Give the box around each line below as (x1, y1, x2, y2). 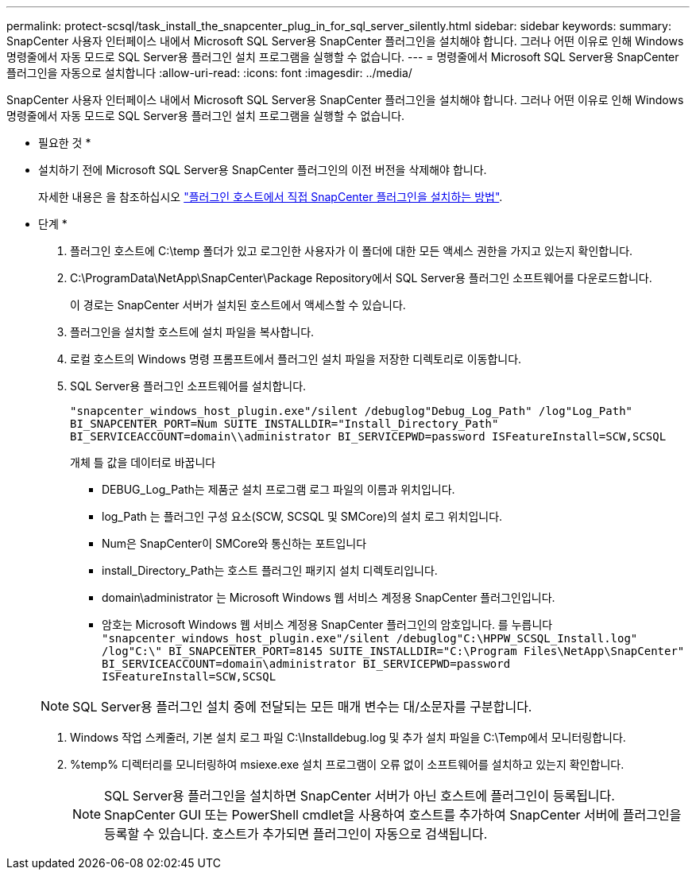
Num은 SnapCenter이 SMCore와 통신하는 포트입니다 (102, 537, 367, 550)
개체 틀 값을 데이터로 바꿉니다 (70, 455, 216, 469)
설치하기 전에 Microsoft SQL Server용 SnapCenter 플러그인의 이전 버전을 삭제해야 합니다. (38, 163, 487, 176)
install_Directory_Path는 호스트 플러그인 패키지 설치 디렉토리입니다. (102, 564, 438, 577)
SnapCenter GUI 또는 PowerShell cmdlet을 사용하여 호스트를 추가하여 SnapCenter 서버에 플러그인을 (104, 807, 682, 823)
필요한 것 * (38, 136, 91, 149)
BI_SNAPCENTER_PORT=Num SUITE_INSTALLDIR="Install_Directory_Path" (70, 417, 499, 430)
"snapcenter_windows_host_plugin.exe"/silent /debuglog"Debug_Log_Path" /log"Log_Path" (70, 405, 633, 417)
